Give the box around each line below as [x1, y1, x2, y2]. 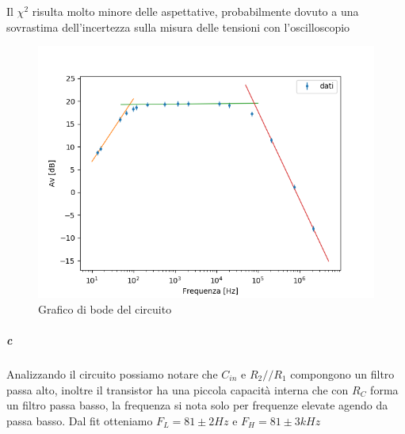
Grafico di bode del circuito [38, 300, 172, 317]
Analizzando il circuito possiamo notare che [6, 365, 218, 382]
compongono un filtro [290, 365, 395, 382]
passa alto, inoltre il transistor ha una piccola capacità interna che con [6, 381, 349, 398]
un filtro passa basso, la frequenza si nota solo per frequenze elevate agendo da [6, 397, 388, 413]
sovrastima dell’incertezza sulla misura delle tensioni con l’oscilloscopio [6, 18, 350, 35]
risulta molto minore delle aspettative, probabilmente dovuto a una [32, 3, 359, 19]
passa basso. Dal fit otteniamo [6, 412, 153, 428]
